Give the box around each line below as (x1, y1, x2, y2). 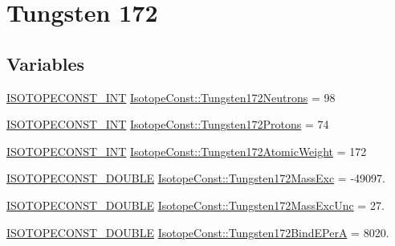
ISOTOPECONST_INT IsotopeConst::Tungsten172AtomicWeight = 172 (6, 142, 367, 159)
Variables (6, 51, 85, 76)
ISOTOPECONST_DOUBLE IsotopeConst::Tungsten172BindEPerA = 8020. (6, 223, 389, 240)
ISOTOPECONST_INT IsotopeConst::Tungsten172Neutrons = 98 (6, 88, 336, 105)
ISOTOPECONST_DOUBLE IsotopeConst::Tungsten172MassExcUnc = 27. (6, 196, 385, 213)
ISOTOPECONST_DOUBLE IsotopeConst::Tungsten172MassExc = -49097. (6, 170, 385, 187)
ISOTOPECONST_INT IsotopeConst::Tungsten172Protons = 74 (6, 116, 329, 133)
